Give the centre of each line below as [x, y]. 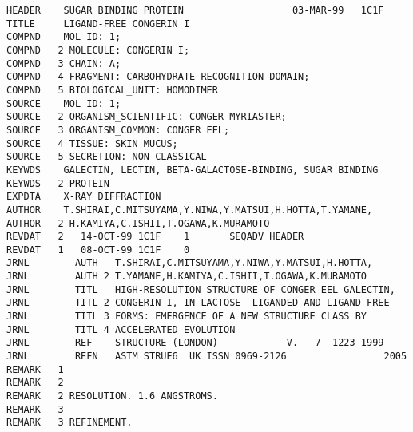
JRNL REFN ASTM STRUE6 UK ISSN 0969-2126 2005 [207, 357]
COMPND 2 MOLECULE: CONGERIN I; [98, 50]
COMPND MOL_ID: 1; [64, 37]
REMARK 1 [35, 369]
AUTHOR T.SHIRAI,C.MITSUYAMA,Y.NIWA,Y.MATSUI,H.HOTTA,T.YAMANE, [190, 210]
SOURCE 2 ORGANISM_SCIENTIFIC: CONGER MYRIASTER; [147, 117]
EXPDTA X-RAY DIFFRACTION [84, 197]
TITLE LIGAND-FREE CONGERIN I [98, 24]
